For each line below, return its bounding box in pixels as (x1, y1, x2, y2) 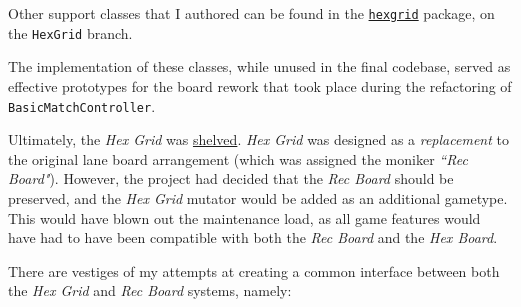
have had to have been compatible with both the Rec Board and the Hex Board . (8, 227, 498, 248)
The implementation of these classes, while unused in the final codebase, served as (8, 56, 511, 77)
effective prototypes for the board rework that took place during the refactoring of (8, 75, 512, 96)
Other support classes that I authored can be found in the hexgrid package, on (8, 3, 495, 23)
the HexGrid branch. (8, 22, 133, 43)
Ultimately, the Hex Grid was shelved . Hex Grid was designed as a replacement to (8, 129, 509, 150)
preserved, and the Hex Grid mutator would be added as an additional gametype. (8, 187, 508, 208)
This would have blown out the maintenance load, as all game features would (8, 207, 481, 228)
